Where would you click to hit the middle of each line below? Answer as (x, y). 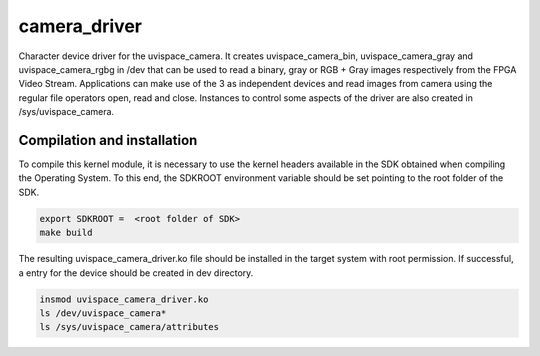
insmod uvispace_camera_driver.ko (124, 299)
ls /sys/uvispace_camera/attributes (129, 327)
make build (66, 233)
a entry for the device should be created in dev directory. (136, 272)
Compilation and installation (108, 140)
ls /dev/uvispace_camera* (103, 313)
